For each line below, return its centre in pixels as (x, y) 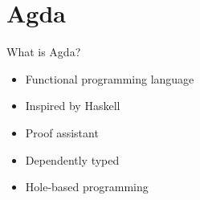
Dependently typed (72, 159)
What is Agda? (44, 52)
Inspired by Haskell (73, 106)
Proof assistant (62, 132)
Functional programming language (110, 78)
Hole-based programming (87, 187)
